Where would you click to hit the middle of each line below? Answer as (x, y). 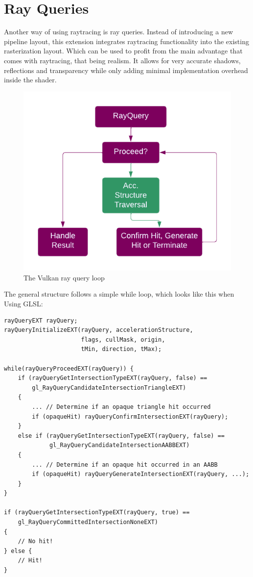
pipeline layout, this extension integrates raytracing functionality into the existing (126, 41)
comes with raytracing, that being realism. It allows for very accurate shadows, (122, 60)
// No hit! (35, 541)
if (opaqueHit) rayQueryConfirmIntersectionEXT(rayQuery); (130, 416)
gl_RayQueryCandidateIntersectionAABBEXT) (120, 445)
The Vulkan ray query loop (64, 277)
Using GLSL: (23, 303)
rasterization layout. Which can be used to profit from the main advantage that (123, 51)
